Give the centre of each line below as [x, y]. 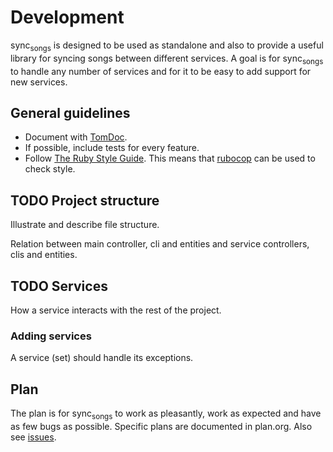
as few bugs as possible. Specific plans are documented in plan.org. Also [161, 426]
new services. [39, 82]
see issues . [33, 437]
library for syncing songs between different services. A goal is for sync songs [167, 59]
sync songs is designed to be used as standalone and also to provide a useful [167, 46]
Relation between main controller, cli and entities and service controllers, [160, 244]
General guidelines [70, 112]
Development [67, 17]
